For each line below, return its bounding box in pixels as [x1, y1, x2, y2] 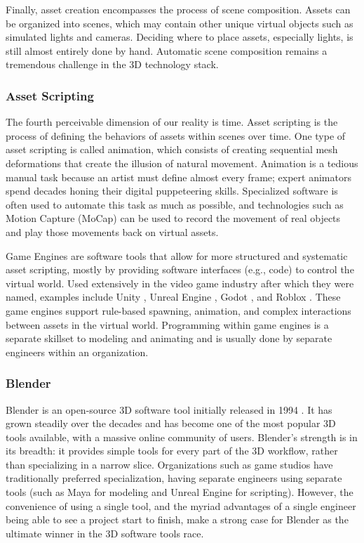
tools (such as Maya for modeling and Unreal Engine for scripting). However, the [6, 485, 353, 499]
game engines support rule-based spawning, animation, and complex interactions [6, 303, 351, 318]
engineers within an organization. [6, 344, 149, 359]
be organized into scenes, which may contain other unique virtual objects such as [6, 15, 353, 30]
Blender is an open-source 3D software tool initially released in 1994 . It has [6, 402, 332, 417]
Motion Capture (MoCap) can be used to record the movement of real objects [6, 211, 341, 225]
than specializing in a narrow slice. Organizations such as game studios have [6, 457, 333, 471]
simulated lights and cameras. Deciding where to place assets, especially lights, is [6, 30, 353, 44]
